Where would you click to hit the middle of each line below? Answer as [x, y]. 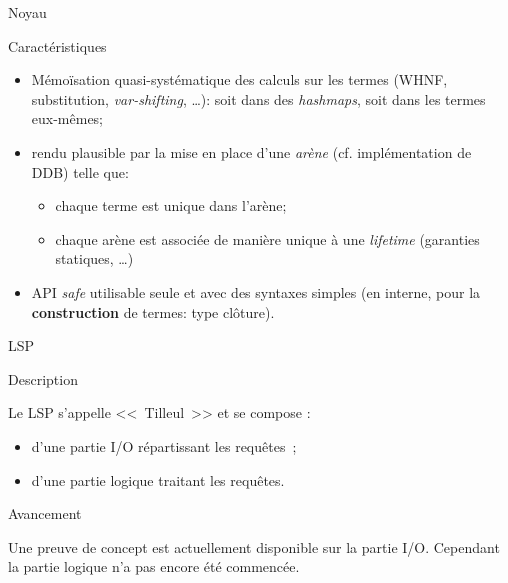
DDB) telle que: [80, 171]
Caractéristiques [57, 45]
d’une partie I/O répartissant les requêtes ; [164, 445]
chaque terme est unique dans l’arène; [171, 205]
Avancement [45, 513]
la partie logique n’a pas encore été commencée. [154, 566]
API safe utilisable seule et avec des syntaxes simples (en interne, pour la [256, 291]
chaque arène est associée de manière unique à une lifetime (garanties [267, 238]
